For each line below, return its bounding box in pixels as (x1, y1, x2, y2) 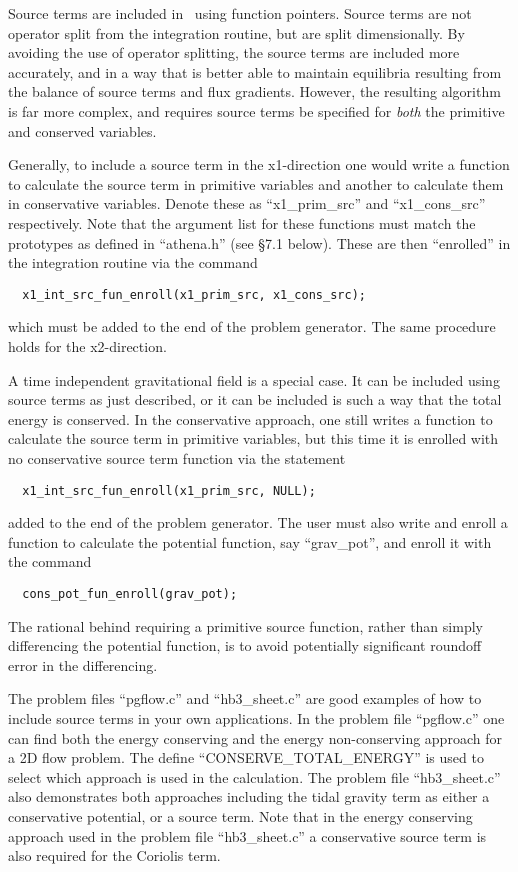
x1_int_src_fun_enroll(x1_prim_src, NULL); (22, 483, 316, 498)
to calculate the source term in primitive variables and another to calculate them (8, 173, 504, 194)
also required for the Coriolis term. (8, 845, 221, 866)
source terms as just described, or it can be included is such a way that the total (8, 389, 502, 410)
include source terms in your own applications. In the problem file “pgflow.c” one (8, 708, 505, 728)
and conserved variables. (8, 120, 157, 141)
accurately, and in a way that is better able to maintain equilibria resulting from (8, 61, 502, 82)
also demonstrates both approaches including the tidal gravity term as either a (8, 786, 490, 807)
